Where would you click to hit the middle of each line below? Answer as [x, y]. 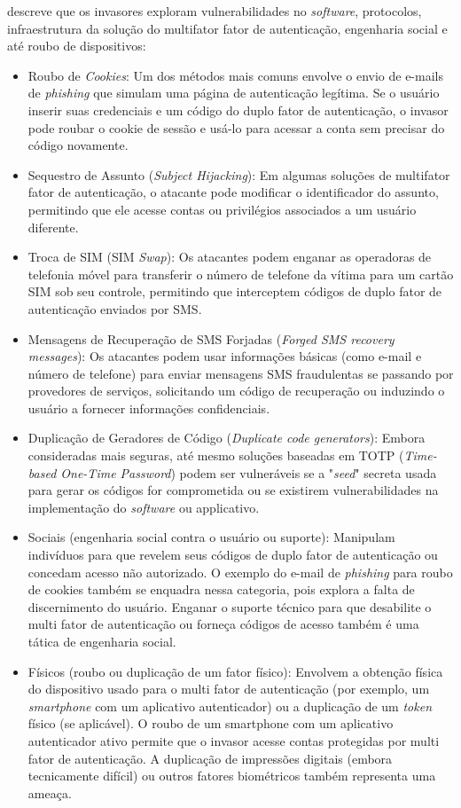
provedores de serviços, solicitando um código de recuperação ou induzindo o [236, 391]
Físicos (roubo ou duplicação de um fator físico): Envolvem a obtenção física [235, 671]
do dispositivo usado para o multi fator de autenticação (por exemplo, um [229, 689]
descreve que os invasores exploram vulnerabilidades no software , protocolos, [215, 11]
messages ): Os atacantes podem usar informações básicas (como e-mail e [225, 356]
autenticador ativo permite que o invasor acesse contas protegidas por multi [234, 740]
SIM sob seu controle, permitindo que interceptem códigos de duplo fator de [235, 291]
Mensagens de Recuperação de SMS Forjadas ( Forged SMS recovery [211, 338]
